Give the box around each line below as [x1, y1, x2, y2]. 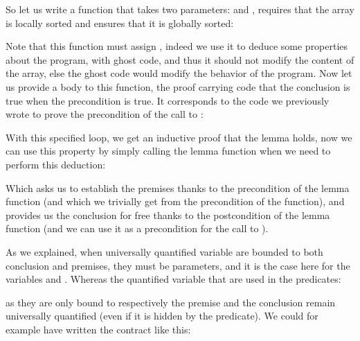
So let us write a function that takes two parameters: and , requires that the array [6, 2, 354, 16]
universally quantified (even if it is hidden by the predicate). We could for [6, 308, 318, 323]
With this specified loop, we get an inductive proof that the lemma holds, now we [6, 130, 352, 144]
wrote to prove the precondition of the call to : [6, 107, 204, 121]
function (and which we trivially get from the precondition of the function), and [6, 194, 345, 209]
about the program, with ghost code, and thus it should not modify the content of [6, 52, 354, 67]
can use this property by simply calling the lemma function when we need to [6, 143, 331, 158]
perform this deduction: [6, 157, 106, 171]
